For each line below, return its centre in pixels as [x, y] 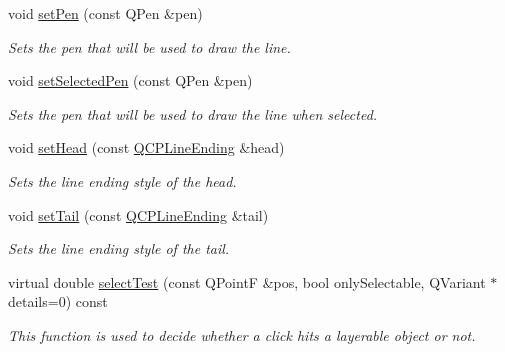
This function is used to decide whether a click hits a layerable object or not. [242, 334]
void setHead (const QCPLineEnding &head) [146, 147]
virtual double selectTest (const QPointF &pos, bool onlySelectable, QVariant [247, 281]
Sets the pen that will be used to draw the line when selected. [193, 113]
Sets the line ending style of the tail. [119, 248]
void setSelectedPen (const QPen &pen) [130, 80]
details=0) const [58, 301]
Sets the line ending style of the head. [122, 180]
